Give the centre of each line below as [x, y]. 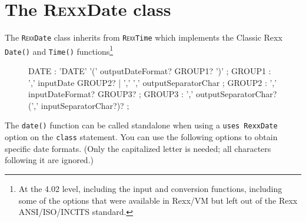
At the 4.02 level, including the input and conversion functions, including [150, 188]
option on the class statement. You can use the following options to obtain [141, 137]
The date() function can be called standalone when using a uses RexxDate [141, 125]
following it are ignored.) [49, 160]
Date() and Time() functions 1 [59, 50]
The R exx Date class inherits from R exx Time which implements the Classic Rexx [144, 37]
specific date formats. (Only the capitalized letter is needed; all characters [138, 148]
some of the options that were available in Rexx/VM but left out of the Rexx [158, 200]
